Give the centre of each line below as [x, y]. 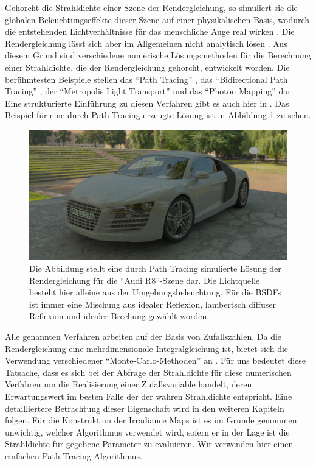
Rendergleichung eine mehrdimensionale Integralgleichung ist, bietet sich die [147, 348]
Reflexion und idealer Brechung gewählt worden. [119, 316]
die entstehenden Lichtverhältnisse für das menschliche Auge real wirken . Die [150, 31]
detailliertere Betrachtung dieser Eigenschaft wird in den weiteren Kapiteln [145, 408]
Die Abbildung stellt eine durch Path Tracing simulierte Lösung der [155, 268]
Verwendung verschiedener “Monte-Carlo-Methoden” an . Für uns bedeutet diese [156, 360]
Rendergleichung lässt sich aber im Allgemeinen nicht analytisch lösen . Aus [146, 43]
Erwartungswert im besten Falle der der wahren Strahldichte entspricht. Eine [149, 396]
